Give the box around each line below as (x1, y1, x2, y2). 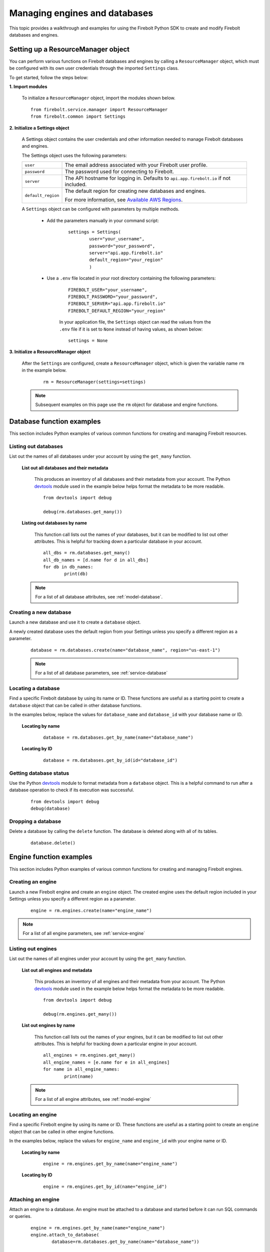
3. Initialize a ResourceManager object (9, 349, 91, 355)
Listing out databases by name (21, 520, 87, 526)
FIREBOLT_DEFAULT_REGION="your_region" (68, 308, 166, 314)
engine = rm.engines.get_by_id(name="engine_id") (43, 1183, 167, 1189)
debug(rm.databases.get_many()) (43, 509, 122, 514)
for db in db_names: (43, 564, 93, 570)
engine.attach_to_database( (30, 1232, 99, 1238)
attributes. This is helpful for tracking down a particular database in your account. (34, 538, 202, 544)
